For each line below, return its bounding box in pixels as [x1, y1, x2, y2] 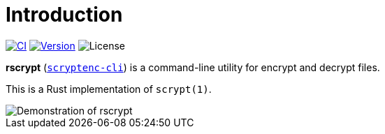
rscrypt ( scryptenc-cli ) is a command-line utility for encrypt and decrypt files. [6, 61, 380, 73]
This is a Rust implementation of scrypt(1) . [6, 82, 212, 95]
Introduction [6, 3, 123, 27]
